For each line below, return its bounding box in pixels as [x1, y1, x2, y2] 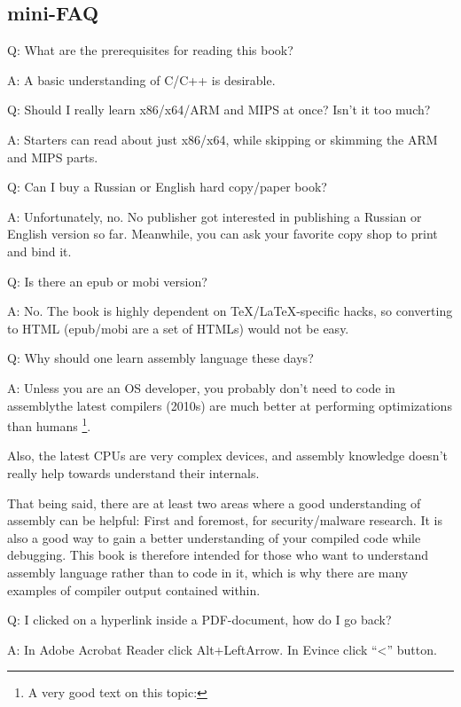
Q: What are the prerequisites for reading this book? [7, 41, 293, 59]
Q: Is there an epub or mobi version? [7, 271, 207, 290]
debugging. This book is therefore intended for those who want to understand [7, 546, 428, 564]
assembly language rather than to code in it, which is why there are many [7, 562, 409, 581]
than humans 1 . [7, 414, 91, 435]
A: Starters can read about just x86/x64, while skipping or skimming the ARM [7, 130, 438, 148]
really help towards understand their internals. [7, 463, 260, 482]
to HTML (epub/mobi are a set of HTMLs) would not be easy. [7, 318, 349, 337]
